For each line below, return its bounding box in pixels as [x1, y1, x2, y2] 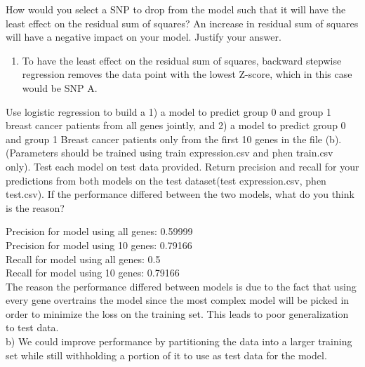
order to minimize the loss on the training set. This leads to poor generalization [6, 306, 349, 321]
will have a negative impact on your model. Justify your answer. [6, 29, 281, 44]
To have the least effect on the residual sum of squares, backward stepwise [22, 53, 342, 67]
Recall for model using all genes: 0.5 [6, 251, 161, 266]
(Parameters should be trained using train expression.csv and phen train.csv [6, 145, 333, 160]
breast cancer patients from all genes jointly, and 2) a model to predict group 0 [6, 118, 346, 133]
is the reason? [6, 200, 65, 215]
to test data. [6, 320, 59, 335]
